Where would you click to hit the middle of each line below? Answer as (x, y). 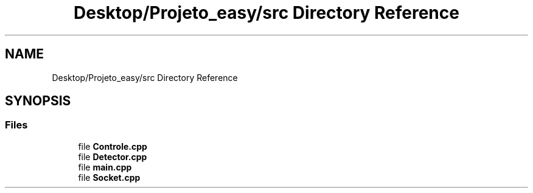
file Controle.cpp (113, 146)
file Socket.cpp (109, 177)
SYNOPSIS (38, 101)
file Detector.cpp (113, 156)
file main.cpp (105, 167)
